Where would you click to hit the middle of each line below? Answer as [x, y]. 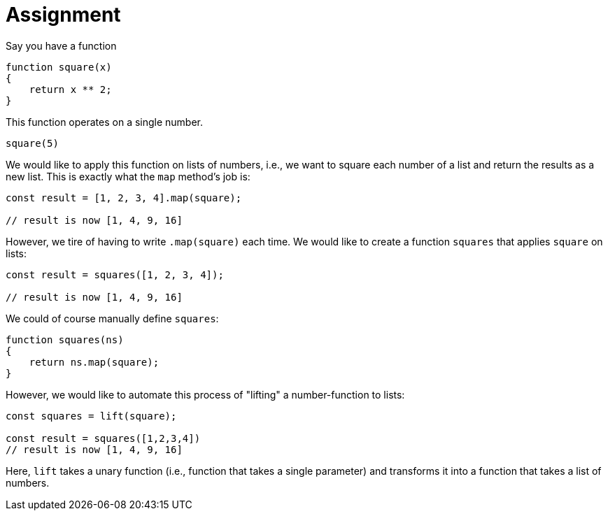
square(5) [32, 143]
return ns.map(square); [94, 362]
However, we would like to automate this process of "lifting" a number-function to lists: [205, 394]
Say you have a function [61, 45]
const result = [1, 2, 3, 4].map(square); [124, 198]
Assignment [63, 15]
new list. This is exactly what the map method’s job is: [128, 176]
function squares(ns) [65, 339]
